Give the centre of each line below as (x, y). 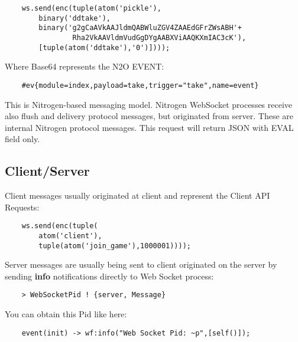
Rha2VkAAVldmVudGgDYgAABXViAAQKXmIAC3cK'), (159, 37)
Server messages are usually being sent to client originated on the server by (141, 264)
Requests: (22, 207)
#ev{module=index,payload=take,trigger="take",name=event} (140, 85)
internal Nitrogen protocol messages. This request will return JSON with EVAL (149, 127)
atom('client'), (70, 236)
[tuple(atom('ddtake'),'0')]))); (104, 47)
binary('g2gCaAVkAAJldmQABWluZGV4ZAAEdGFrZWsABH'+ (140, 28)
